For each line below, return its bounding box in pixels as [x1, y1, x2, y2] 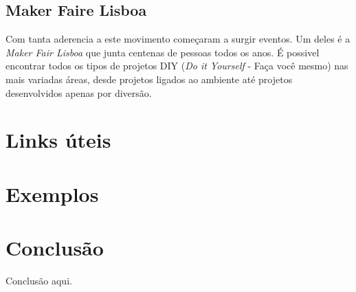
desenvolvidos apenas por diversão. [5, 85, 152, 100]
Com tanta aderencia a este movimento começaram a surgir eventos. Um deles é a [5, 32, 351, 46]
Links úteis [5, 126, 111, 154]
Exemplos [5, 179, 99, 207]
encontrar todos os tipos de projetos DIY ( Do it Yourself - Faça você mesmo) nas [5, 58, 348, 73]
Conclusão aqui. [5, 273, 72, 288]
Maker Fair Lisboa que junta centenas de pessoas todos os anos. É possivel [5, 45, 320, 59]
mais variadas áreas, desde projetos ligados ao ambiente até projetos [5, 71, 293, 86]
